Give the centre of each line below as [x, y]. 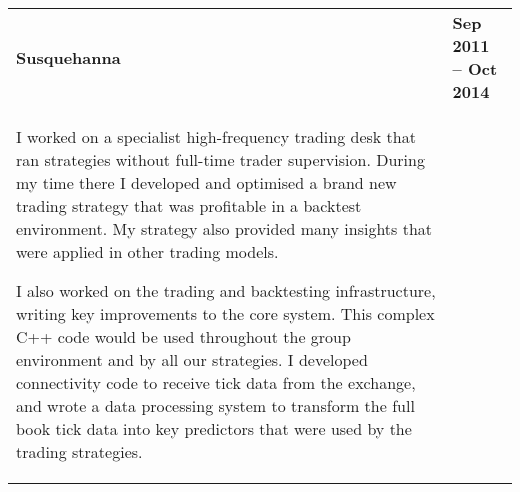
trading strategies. [79, 451]
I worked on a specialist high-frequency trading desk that [216, 136]
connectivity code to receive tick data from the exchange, [216, 382]
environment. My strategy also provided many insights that [224, 228]
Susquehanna [68, 57]
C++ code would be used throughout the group [183, 336]
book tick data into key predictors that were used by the [214, 428]
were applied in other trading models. [147, 251]
